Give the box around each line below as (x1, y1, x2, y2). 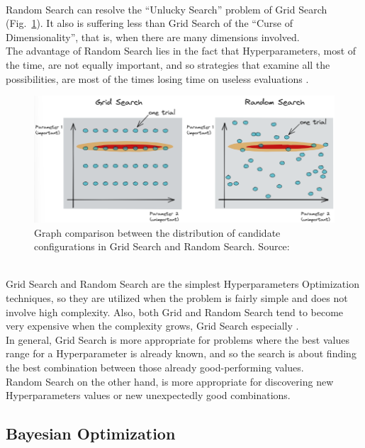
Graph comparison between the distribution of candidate (34, 225, 281, 240)
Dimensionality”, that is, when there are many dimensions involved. (6, 29, 300, 44)
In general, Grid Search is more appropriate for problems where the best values (6, 332, 349, 347)
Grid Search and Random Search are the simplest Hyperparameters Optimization (6, 276, 359, 291)
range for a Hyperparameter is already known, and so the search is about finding (6, 346, 356, 361)
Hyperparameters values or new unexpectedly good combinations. (6, 388, 291, 403)
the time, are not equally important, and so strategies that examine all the (6, 57, 330, 72)
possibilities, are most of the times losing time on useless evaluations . (6, 71, 309, 86)
